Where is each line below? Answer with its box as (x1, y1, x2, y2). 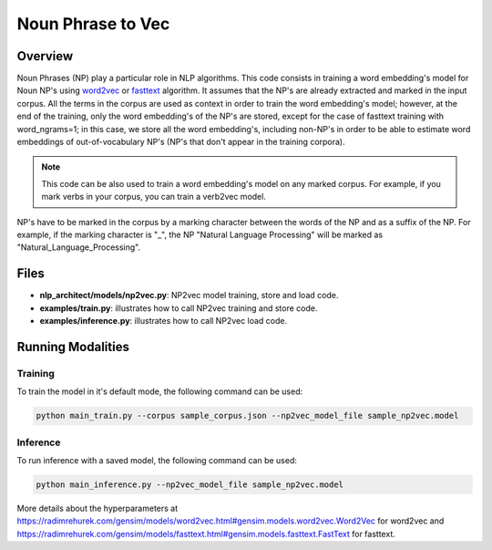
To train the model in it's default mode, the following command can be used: (16, 386, 303, 397)
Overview (16, 48, 74, 64)
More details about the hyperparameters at (16, 503, 179, 514)
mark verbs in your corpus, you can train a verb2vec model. (41, 192, 266, 202)
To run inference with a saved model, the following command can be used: (16, 454, 298, 465)
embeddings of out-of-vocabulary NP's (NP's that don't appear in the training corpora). (16, 137, 345, 148)
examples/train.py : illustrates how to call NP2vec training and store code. (39, 302, 318, 314)
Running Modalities (16, 338, 129, 355)
